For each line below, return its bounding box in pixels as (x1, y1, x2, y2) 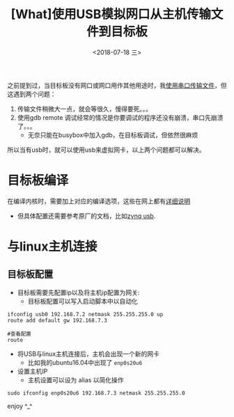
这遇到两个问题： (7, 90, 56, 98)
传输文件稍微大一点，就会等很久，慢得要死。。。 (17, 104, 152, 113)
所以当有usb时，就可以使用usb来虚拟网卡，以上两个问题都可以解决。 (7, 145, 205, 154)
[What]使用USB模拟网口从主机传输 (10, 6, 211, 22)
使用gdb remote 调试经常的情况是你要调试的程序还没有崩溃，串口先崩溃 (17, 113, 224, 122)
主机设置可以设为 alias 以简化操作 (27, 375, 124, 384)
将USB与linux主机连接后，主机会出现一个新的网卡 (17, 349, 160, 358)
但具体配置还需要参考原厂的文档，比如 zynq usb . (17, 212, 156, 220)
